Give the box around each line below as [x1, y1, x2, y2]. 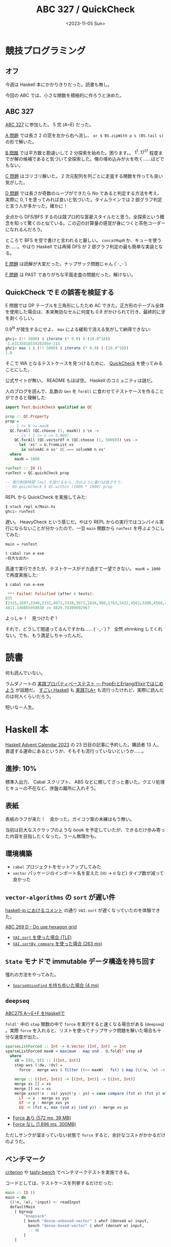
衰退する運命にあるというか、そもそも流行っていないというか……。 [5, 748, 147, 754]
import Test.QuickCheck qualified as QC [5, 405, 93, 410]
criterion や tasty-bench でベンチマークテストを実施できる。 [5, 1169, 132, 1175]
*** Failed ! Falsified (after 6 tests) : [7, 591, 95, 596]
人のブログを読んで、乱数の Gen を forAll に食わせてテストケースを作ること [5, 388, 164, 395]
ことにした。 [5, 367, 32, 373]
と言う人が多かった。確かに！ [5, 203, 68, 209]
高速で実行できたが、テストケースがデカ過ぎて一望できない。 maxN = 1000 [5, 566, 161, 572]
